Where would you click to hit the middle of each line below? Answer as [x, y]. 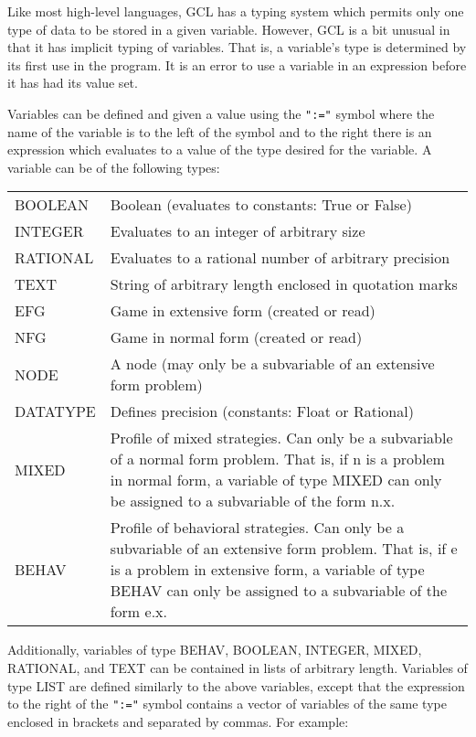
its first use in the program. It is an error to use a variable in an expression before [237, 64]
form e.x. [138, 612]
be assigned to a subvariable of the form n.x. [253, 501]
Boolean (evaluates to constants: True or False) [261, 205]
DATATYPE [55, 411]
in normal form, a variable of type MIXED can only [276, 480]
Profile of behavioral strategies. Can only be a [257, 528]
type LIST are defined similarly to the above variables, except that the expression [236, 685]
